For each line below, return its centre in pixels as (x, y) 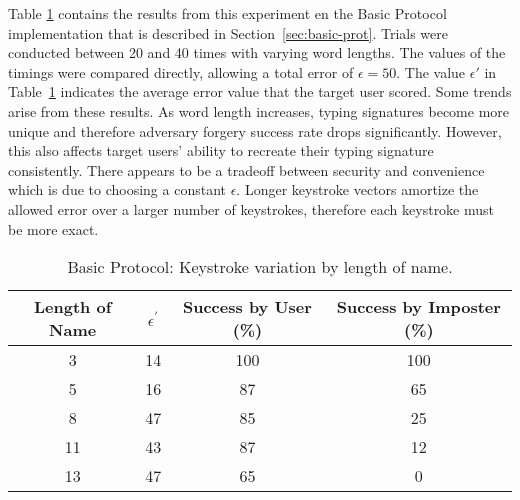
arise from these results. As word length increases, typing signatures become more (259, 110)
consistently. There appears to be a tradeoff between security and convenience (246, 169)
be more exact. (53, 228)
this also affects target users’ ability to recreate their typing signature (221, 150)
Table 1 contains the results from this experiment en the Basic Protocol (227, 13)
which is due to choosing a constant (117, 189)
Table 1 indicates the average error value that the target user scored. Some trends (260, 91)
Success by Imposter (418, 307)
